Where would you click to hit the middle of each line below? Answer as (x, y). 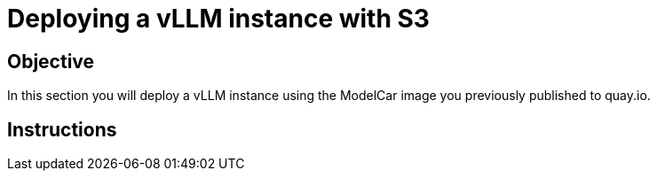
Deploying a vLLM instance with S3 (218, 19)
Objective (51, 61)
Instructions (62, 129)
